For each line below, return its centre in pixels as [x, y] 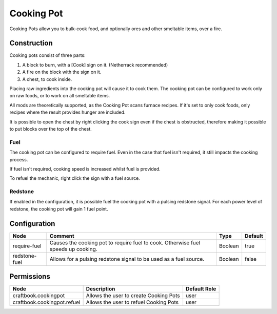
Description [101, 289]
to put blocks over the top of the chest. [51, 129]
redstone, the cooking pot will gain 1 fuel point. [59, 209]
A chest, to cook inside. [47, 79]
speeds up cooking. [73, 249]
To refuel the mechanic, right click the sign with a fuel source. [75, 178]
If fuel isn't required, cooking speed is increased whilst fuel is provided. [85, 169]
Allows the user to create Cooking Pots [133, 296]
